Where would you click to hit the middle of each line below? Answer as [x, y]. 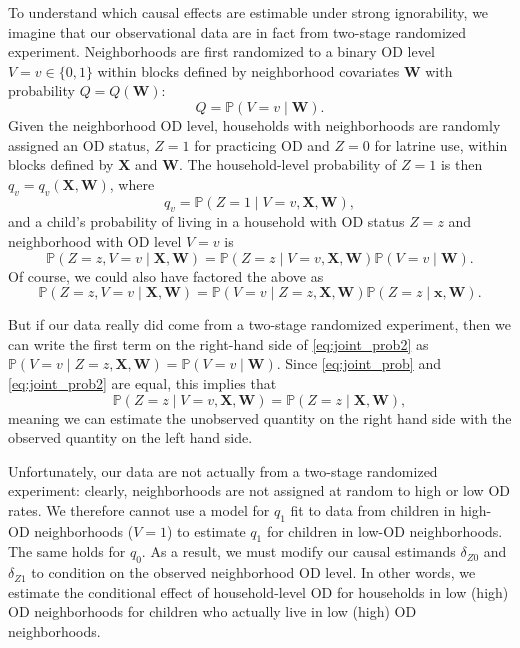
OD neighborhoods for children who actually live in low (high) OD [212, 611]
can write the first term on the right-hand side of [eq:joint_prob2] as [218, 343]
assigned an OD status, [79, 144]
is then [461, 164]
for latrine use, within [441, 144]
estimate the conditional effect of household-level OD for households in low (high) [258, 591]
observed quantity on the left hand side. [130, 437]
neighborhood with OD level [95, 240]
